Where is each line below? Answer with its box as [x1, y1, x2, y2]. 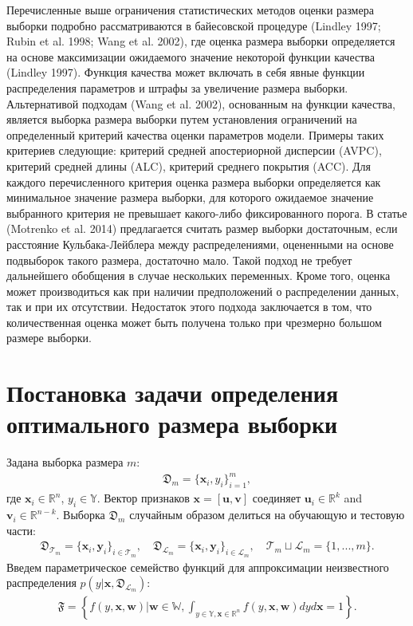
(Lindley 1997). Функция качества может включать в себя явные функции [6, 64, 365, 81]
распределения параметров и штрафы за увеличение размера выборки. [6, 79, 348, 96]
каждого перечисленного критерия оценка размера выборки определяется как [6, 173, 381, 190]
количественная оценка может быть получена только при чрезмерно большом [6, 313, 382, 330]
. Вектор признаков [96, 490, 190, 506]
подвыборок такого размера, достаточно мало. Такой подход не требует [6, 251, 352, 268]
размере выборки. [6, 329, 92, 346]
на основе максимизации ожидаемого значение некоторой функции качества [6, 48, 375, 65]
